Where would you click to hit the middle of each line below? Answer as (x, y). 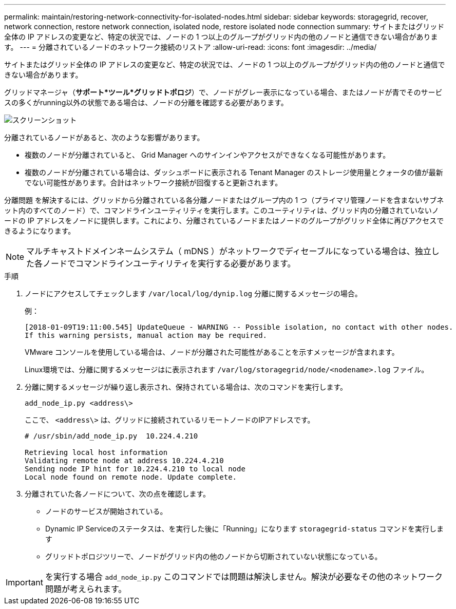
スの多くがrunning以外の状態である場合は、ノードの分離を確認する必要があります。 (146, 102)
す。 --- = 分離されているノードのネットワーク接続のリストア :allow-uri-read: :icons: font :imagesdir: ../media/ (191, 47)
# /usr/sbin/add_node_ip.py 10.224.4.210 (111, 436)
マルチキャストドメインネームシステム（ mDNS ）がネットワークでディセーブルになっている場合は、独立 (229, 251)
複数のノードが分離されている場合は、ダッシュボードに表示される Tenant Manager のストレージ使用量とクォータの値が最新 (234, 172)
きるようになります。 (40, 231)
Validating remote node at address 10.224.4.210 (124, 461)
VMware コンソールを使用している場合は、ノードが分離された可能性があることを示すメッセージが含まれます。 (212, 352)
